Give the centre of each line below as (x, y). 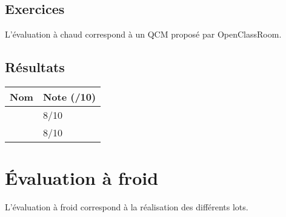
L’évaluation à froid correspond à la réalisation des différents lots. (127, 207)
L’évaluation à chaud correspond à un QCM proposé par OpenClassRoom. (143, 34)
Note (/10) (69, 97)
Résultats (35, 67)
